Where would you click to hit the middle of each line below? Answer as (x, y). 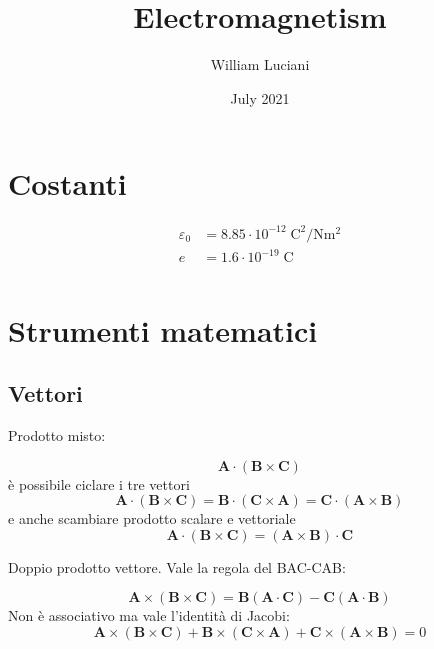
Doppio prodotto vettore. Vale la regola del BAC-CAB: (177, 566)
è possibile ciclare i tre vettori (99, 483)
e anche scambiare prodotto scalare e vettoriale (152, 518)
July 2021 (260, 97)
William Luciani (260, 64)
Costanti (67, 183)
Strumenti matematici (163, 329)
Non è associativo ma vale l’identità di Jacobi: (149, 615)
